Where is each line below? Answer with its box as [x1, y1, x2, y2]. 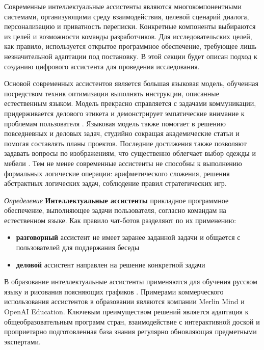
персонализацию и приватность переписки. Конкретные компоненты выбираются [4, 21, 256, 32]
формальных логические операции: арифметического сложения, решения [4, 168, 230, 178]
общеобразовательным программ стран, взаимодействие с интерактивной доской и [4, 316, 260, 327]
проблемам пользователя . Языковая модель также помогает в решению [4, 118, 226, 128]
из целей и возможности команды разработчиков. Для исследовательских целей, [4, 31, 252, 41]
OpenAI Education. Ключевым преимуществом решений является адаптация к [4, 306, 249, 317]
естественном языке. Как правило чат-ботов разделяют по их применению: [4, 214, 236, 225]
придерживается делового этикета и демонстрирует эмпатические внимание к [4, 107, 245, 118]
